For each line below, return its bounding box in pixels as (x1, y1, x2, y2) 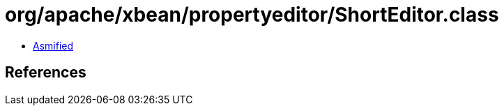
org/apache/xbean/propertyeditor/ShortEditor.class (5, 3, 499, 27)
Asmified (33, 39, 74, 52)
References (5, 64, 86, 82)
